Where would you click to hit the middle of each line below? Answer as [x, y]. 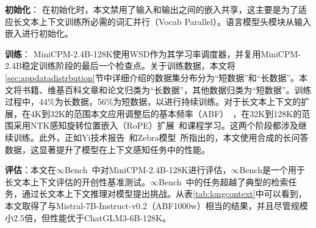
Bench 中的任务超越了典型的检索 [224, 181]
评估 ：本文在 [31, 170]
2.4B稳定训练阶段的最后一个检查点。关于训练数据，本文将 [120, 66]
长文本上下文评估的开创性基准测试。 [77, 181]
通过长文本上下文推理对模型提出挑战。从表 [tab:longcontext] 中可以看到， [164, 194]
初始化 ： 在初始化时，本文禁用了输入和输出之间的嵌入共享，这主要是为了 [152, 9]
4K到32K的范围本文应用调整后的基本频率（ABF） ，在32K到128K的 [166, 113]
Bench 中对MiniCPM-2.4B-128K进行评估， [148, 170]
